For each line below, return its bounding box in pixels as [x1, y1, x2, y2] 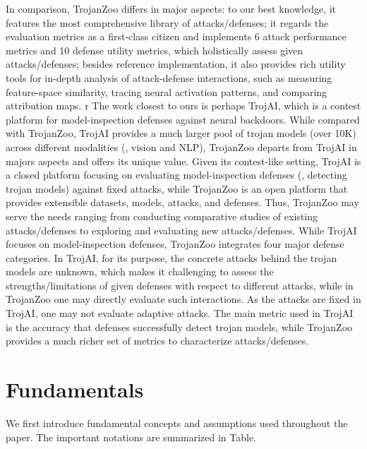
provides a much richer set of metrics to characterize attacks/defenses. [6, 333, 309, 348]
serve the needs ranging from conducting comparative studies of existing [6, 208, 318, 223]
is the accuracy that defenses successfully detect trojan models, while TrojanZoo [6, 319, 353, 334]
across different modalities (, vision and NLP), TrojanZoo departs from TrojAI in [6, 139, 357, 154]
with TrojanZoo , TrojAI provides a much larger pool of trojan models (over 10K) [6, 126, 356, 140]
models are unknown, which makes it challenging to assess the [6, 264, 274, 279]
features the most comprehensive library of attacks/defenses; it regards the [6, 15, 329, 30]
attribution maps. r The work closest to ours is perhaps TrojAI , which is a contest [6, 98, 361, 113]
